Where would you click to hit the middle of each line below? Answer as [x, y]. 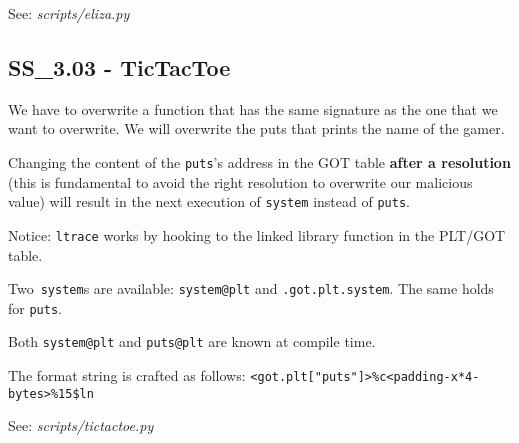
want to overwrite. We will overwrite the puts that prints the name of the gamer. [256, 128]
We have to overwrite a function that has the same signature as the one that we [253, 108]
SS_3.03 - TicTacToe [119, 66]
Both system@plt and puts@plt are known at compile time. [192, 341]
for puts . [35, 307]
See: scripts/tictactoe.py [81, 425]
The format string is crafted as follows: [127, 375]
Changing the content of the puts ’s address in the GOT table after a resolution [259, 161]
